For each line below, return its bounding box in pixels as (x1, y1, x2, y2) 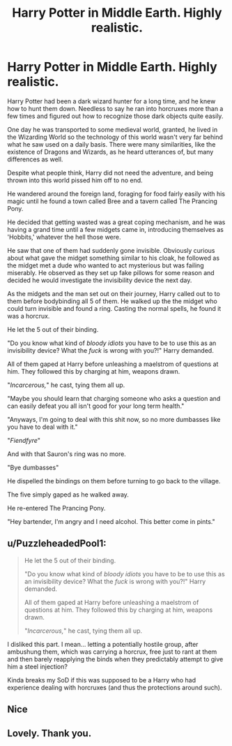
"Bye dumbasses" (7, 463, 59, 471)
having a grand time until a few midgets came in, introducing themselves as (7, 225, 224, 233)
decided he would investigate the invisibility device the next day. (7, 276, 192, 284)
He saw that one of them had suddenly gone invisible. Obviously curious (7, 246, 215, 254)
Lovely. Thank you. (7, 727, 92, 739)
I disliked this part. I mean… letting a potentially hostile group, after (7, 640, 199, 648)
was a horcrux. (7, 312, 50, 320)
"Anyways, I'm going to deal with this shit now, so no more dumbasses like (7, 415, 221, 423)
